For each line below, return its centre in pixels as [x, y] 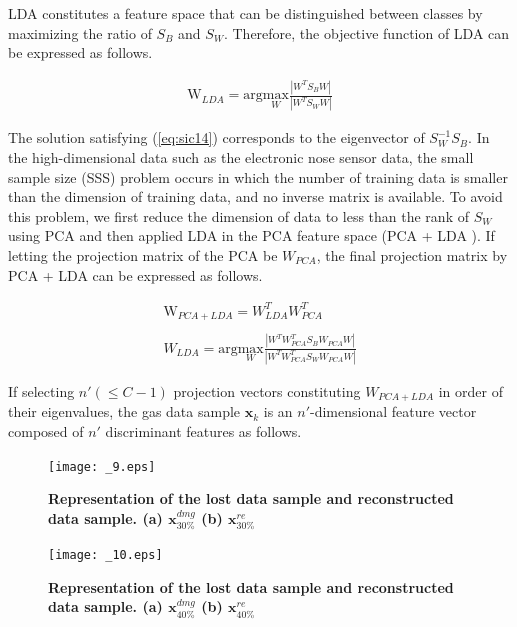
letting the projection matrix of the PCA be [143, 255]
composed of [46, 430]
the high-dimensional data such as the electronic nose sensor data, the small [241, 157]
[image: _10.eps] [105, 555]
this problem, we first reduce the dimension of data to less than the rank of [238, 215]
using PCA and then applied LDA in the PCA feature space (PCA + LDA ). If [251, 235]
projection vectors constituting [267, 390]
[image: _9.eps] [102, 466]
